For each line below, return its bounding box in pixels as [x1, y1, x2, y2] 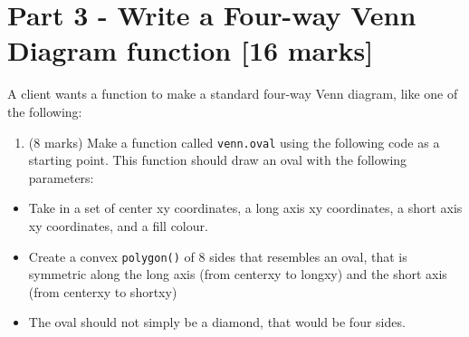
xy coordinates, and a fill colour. [28, 216, 208, 235]
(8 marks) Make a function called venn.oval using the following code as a [28, 132, 440, 151]
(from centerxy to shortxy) [28, 282, 177, 301]
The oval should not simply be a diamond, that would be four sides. [28, 313, 406, 332]
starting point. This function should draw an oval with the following [28, 150, 407, 169]
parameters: [28, 168, 94, 187]
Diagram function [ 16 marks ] [7, 32, 374, 69]
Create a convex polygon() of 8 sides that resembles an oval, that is [28, 246, 407, 265]
